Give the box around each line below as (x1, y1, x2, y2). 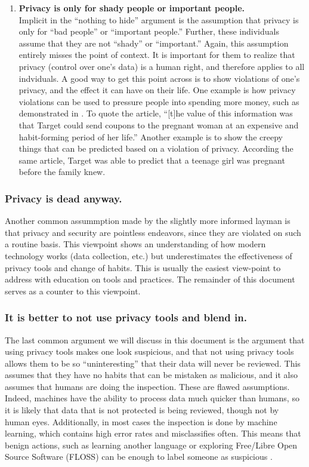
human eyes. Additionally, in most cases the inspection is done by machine (5, 415, 277, 428)
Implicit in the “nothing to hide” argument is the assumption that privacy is (18, 13, 299, 26)
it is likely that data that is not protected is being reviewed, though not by (5, 404, 279, 416)
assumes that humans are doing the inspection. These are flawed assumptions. (5, 380, 290, 392)
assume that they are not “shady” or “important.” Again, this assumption (18, 36, 289, 49)
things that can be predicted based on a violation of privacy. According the (18, 142, 293, 155)
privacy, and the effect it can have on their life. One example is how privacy (18, 84, 296, 96)
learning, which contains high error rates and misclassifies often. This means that (5, 427, 301, 440)
